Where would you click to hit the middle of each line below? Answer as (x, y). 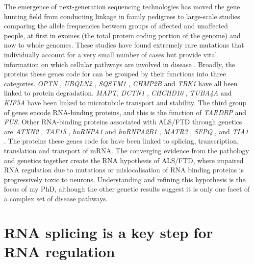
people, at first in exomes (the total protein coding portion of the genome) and (122, 35)
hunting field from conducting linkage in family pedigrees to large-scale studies (122, 16)
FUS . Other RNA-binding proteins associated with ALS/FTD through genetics (123, 122)
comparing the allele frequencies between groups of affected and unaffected (116, 26)
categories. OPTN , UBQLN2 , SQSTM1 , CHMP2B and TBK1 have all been (121, 83)
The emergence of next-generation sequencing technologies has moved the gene (122, 6)
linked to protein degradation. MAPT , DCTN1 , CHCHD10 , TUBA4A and (118, 93)
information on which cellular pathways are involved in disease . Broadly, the (120, 64)
